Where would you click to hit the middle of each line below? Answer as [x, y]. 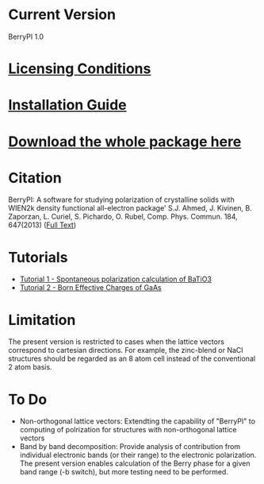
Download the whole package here [125, 141]
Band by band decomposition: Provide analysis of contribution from [130, 447]
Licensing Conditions [80, 69]
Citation [35, 178]
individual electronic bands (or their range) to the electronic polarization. [138, 455]
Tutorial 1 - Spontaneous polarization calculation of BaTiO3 [116, 279]
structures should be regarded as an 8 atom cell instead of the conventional [132, 358]
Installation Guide [67, 105]
